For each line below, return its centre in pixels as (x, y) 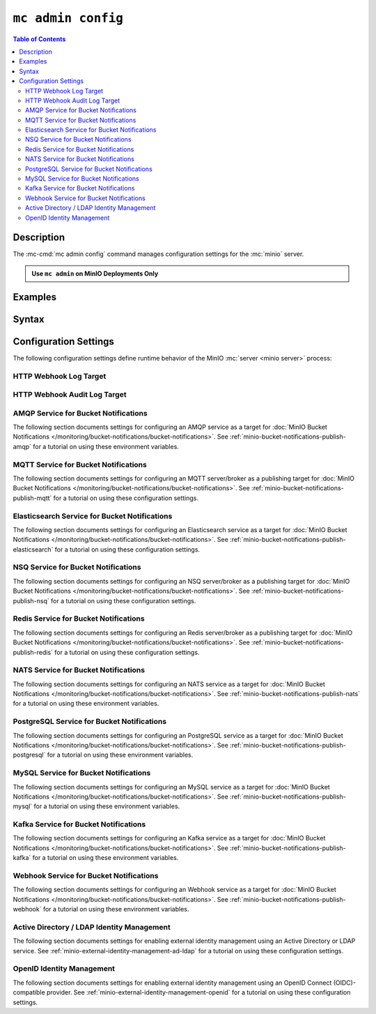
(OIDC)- (345, 983)
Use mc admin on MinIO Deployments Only (95, 273)
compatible (29, 992)
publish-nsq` (31, 600)
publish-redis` (33, 652)
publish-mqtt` (32, 498)
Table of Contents (39, 39)
